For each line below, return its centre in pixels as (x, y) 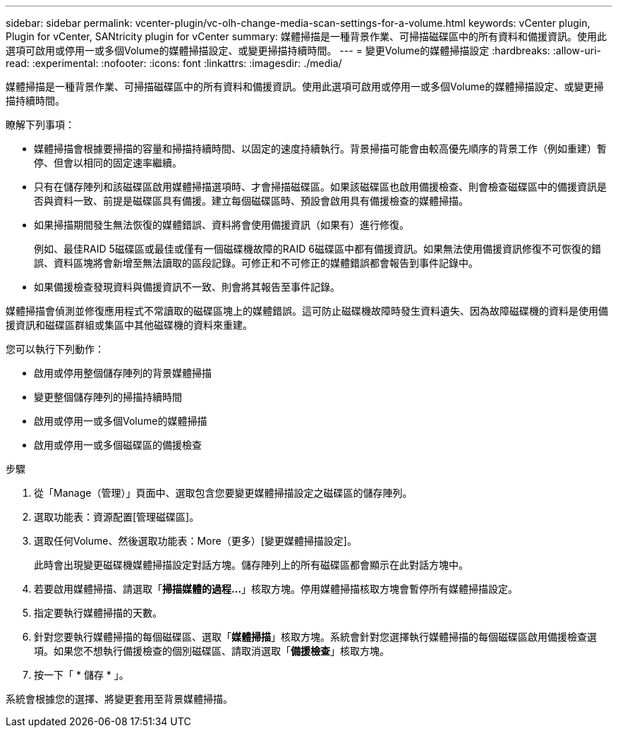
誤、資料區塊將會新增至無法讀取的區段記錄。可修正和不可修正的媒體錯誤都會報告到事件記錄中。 (256, 263)
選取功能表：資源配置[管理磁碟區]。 (117, 517)
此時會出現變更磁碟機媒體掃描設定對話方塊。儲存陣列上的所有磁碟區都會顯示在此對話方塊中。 (251, 565)
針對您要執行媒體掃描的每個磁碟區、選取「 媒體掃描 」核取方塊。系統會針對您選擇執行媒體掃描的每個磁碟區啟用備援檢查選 (315, 637)
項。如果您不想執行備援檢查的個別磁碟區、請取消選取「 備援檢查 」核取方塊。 (212, 651)
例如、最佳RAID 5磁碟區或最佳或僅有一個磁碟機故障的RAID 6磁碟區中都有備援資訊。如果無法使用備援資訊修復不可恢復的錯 (317, 249)
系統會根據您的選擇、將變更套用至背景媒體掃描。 (119, 699)
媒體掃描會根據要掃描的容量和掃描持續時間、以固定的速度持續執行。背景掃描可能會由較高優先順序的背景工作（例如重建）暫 (320, 149)
